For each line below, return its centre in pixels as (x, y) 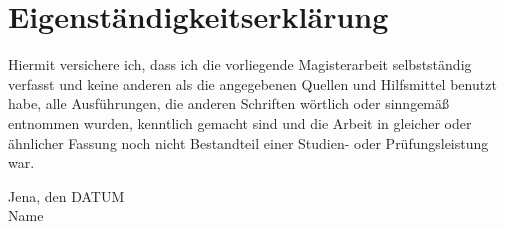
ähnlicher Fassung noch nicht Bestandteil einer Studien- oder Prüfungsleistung (248, 142)
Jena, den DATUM (66, 195)
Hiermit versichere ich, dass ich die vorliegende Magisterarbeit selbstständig (240, 64)
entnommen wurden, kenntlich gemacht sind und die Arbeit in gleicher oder (240, 122)
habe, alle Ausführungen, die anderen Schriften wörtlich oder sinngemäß (229, 103)
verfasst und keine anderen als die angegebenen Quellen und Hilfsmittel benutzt (252, 83)
